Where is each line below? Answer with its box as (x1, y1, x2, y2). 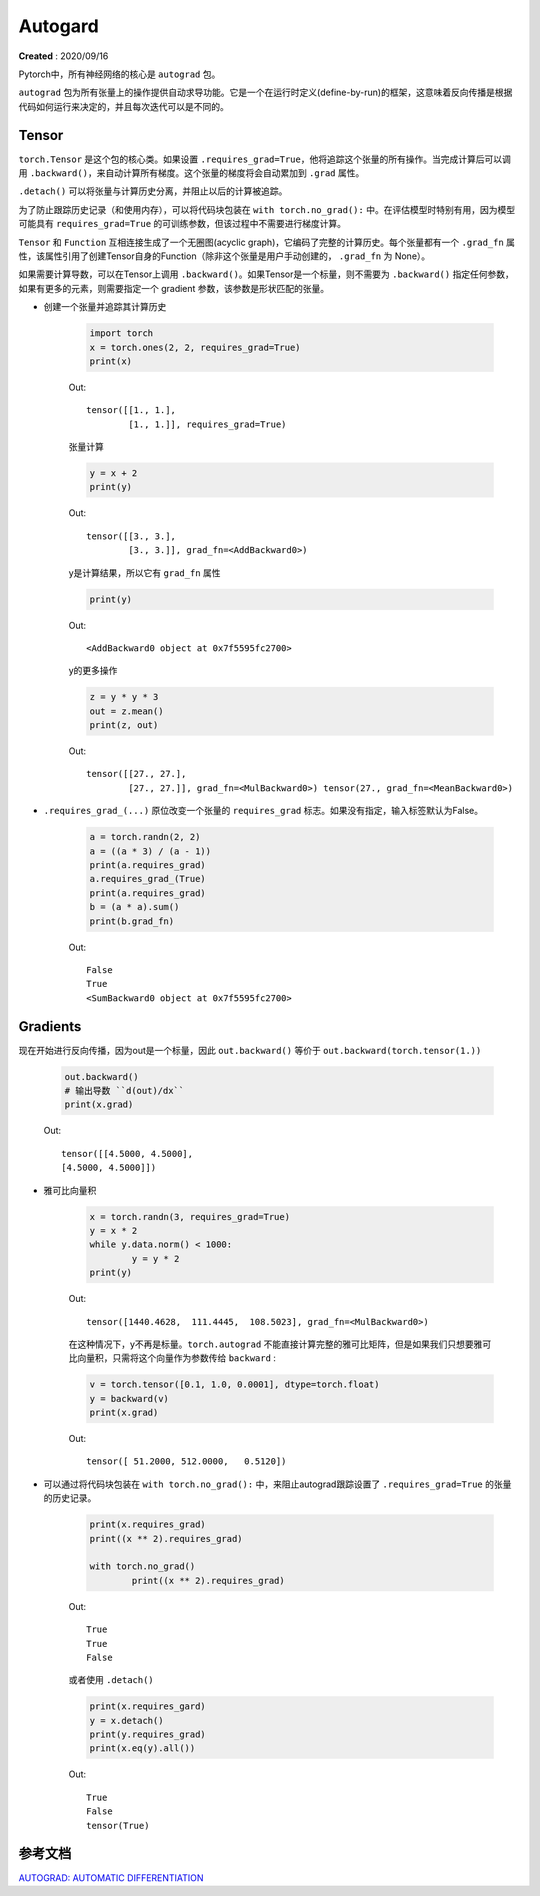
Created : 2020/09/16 (18, 50, 109, 62)
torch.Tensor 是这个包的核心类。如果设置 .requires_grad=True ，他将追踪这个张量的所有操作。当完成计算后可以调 (18, 153, 512, 165)
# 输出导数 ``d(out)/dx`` (64, 1085, 185, 1097)
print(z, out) (89, 720, 159, 731)
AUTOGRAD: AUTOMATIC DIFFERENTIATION (18, 1871, 204, 1884)
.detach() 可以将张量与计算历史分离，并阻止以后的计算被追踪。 (18, 185, 288, 197)
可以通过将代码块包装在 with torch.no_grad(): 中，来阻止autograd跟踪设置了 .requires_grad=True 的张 (43, 1478, 504, 1490)
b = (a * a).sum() (89, 901, 180, 913)
